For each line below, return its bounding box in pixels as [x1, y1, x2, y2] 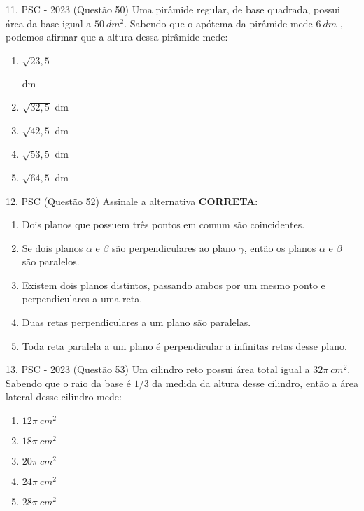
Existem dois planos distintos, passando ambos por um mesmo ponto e [22, 277, 325, 292]
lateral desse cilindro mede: [6, 389, 122, 404]
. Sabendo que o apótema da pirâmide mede [124, 15, 313, 30]
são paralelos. [22, 254, 80, 269]
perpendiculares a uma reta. [22, 291, 143, 306]
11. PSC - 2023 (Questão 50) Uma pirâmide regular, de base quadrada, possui [6, 2, 340, 16]
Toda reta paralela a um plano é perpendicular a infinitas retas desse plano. [22, 338, 347, 353]
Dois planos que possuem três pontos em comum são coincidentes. [22, 217, 305, 232]
